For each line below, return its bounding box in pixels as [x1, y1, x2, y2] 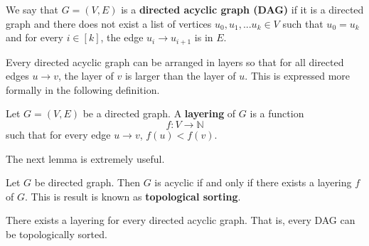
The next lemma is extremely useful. [6, 151, 165, 166]
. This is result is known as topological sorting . [24, 188, 241, 203]
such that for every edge [6, 127, 111, 142]
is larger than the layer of [124, 68, 236, 83]
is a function [250, 106, 304, 121]
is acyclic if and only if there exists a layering [154, 175, 352, 190]
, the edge [100, 30, 144, 45]
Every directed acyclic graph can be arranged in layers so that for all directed [6, 54, 344, 69]
